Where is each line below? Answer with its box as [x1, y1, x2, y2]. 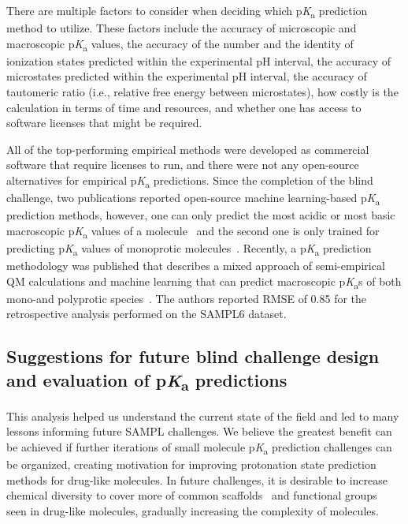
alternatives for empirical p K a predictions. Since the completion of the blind [6, 172, 373, 190]
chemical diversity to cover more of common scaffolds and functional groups [6, 487, 377, 503]
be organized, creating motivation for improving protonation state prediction [6, 456, 376, 473]
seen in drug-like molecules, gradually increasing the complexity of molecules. [6, 502, 379, 518]
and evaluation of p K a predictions [6, 367, 287, 395]
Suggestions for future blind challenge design [6, 344, 380, 369]
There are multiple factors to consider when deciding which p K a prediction [6, 2, 368, 21]
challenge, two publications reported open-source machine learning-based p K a [6, 189, 380, 208]
